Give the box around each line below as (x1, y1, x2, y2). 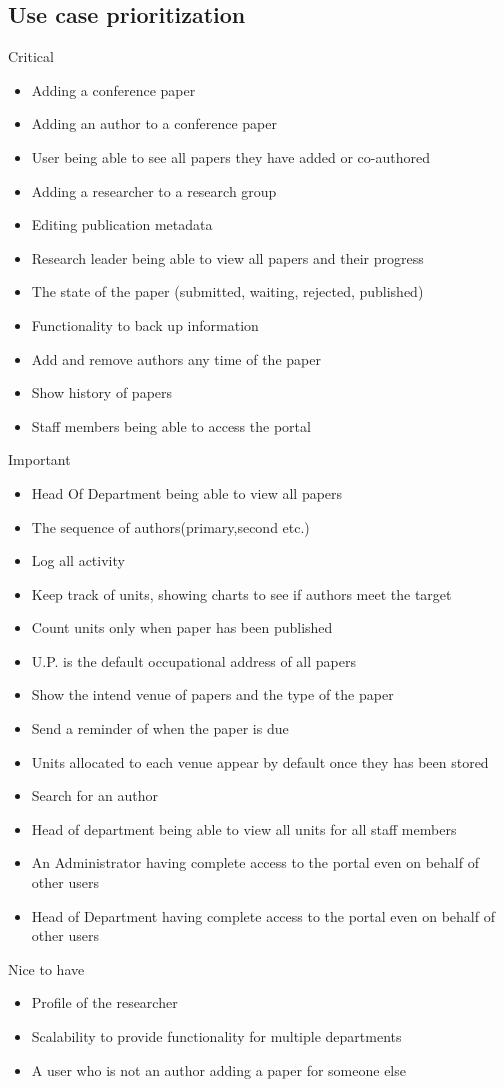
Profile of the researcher (31, 992, 178, 1013)
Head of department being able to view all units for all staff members (31, 818, 457, 839)
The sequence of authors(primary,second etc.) (31, 516, 310, 537)
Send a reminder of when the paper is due (31, 718, 289, 739)
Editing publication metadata (31, 214, 213, 235)
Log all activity (31, 550, 125, 571)
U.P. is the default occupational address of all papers (31, 650, 356, 671)
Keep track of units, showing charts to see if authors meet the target (31, 583, 452, 604)
